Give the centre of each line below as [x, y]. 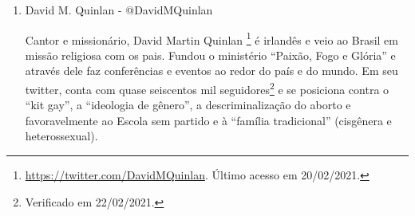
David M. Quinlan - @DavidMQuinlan [119, 10]
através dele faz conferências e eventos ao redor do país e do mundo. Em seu [211, 71]
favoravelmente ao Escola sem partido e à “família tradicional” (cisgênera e [208, 120]
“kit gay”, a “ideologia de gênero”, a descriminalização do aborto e [188, 105]
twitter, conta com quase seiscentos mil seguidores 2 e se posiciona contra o [207, 88]
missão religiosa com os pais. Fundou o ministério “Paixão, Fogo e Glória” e [210, 55]
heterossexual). [61, 136]
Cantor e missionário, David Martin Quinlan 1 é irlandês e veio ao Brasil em [211, 38]
